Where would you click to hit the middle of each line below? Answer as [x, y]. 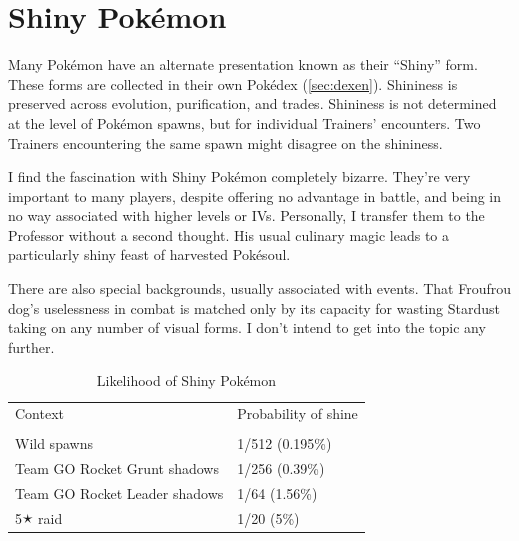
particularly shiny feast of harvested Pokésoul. [149, 254]
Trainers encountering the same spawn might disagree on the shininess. [225, 142]
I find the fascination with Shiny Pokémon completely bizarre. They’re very [239, 176]
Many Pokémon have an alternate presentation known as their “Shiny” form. [243, 64]
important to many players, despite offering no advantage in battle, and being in [255, 195]
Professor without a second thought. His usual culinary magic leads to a [228, 234]
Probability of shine [297, 413]
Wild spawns [54, 443]
